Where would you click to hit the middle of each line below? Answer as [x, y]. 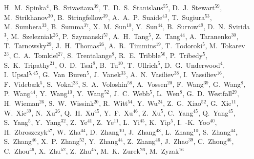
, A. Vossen [150, 84]
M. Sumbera [23, 27]
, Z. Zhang [139, 141]
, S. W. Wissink [69, 103]
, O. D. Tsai [74, 65]
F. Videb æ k [22, 84]
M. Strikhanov [26, 17]
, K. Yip [158, 122]
